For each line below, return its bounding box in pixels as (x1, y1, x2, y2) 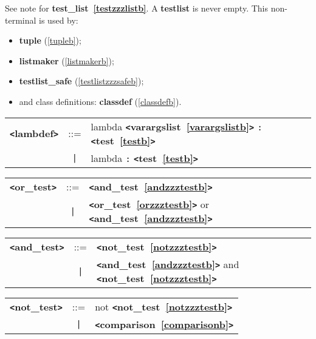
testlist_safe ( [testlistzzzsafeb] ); (19, 75, 144, 87)
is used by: (39, 13, 78, 26)
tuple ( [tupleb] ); (19, 34, 81, 47)
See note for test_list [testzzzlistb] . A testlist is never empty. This (5, 2, 268, 14)
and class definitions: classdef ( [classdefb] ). (19, 95, 182, 107)
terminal (5, 13, 36, 26)
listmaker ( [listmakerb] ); (19, 54, 114, 67)
